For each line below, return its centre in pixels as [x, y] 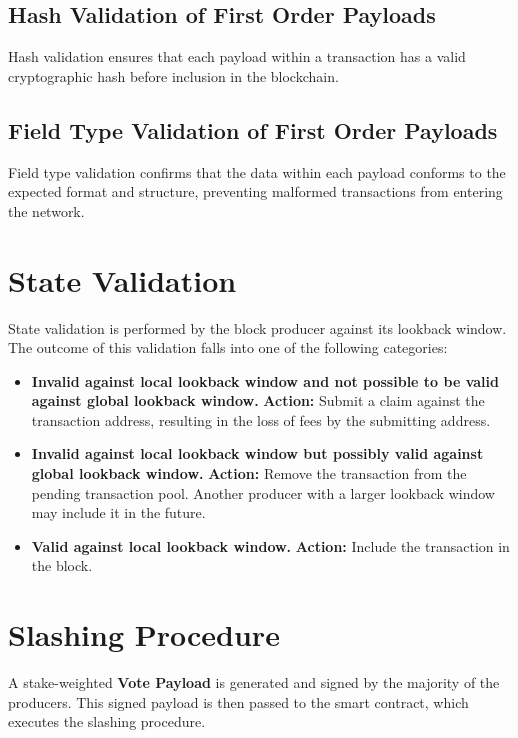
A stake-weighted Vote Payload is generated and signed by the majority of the [254, 682]
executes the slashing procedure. [107, 721]
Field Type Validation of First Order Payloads [253, 129]
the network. [46, 210]
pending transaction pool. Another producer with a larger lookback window [263, 492]
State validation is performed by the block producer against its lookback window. [257, 327]
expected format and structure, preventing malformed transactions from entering [255, 191]
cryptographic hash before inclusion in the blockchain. [173, 75]
